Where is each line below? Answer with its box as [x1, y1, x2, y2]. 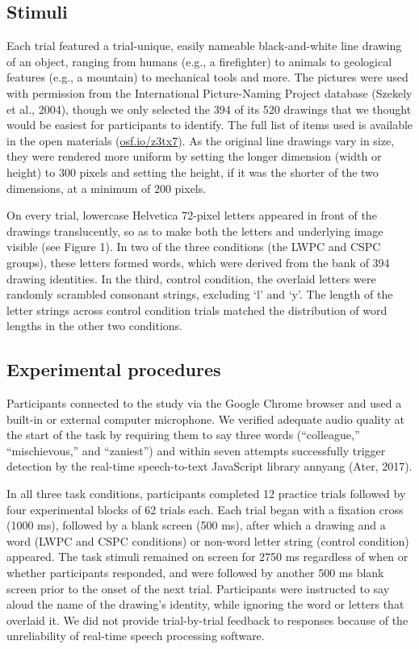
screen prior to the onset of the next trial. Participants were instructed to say [6, 580, 390, 597]
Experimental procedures [6, 357, 221, 382]
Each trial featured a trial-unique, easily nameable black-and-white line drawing [6, 37, 402, 54]
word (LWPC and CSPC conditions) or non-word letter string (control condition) [6, 532, 409, 549]
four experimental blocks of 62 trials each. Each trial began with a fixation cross [6, 500, 404, 517]
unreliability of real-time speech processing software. [6, 627, 265, 644]
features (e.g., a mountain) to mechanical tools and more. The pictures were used [6, 69, 409, 86]
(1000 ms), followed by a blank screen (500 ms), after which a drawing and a [6, 517, 386, 534]
